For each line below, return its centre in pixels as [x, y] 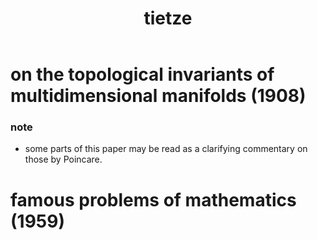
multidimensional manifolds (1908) [158, 96]
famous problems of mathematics [153, 199]
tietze [168, 18]
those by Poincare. [63, 159]
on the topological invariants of [142, 74]
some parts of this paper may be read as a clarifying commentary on [166, 149]
